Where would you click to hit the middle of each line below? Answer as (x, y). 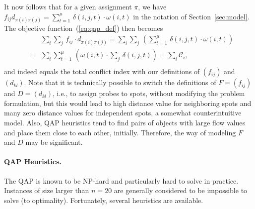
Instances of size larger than (47, 190)
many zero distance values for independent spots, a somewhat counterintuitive (123, 113)
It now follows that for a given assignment (68, 6)
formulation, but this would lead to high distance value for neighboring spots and (128, 103)
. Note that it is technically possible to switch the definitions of (120, 82)
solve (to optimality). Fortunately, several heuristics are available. (104, 200)
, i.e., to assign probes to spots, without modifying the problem (149, 93)
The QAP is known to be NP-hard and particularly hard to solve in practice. (121, 180)
